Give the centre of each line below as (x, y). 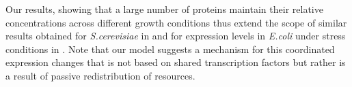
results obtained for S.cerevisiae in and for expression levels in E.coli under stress (176, 36)
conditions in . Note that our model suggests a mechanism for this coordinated (170, 49)
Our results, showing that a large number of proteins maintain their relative (164, 9)
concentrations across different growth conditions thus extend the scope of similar (176, 22)
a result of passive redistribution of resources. (100, 75)
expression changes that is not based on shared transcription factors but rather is (176, 62)
